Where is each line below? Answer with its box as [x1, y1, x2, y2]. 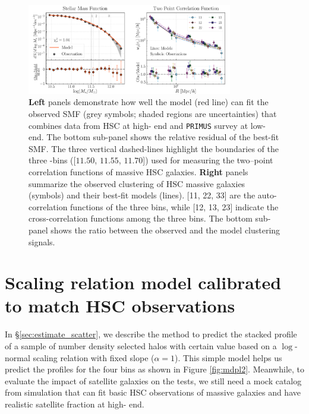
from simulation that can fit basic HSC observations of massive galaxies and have [5, 386, 301, 399]
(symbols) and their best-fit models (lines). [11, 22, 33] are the [29, 189, 256, 201]
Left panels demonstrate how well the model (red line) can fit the [29, 96, 269, 108]
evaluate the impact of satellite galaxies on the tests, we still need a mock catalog [5, 374, 302, 387]
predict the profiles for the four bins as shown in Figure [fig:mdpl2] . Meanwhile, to [5, 363, 304, 375]
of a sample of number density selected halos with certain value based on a [5, 340, 277, 352]
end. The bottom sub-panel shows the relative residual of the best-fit [29, 131, 279, 143]
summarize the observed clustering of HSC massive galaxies [29, 177, 245, 189]
